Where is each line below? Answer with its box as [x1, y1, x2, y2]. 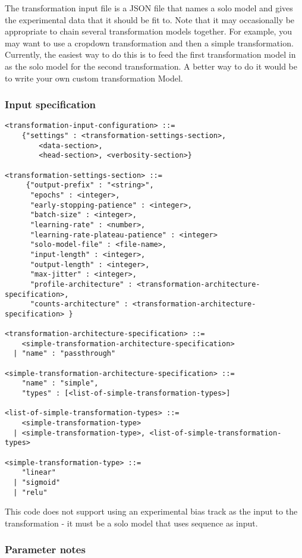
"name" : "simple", [21, 379, 99, 388]
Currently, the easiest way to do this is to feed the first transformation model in [5, 48, 296, 61]
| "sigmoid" [13, 478, 61, 487]
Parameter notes [5, 542, 86, 557]
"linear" [21, 468, 56, 477]
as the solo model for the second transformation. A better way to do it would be [5, 59, 298, 72]
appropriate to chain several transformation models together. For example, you [5, 25, 292, 37]
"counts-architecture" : [30, 300, 128, 309]
